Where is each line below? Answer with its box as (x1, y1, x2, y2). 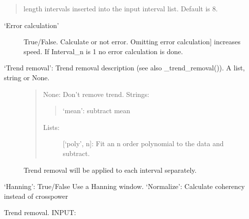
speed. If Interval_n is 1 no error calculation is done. (24, 46, 183, 56)
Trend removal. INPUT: (4, 207, 76, 218)
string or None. (4, 72, 50, 82)
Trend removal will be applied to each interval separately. (24, 164, 197, 175)
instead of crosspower (4, 190, 68, 201)
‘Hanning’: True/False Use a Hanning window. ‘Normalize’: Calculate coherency (4, 181, 245, 191)
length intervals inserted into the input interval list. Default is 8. (23, 3, 218, 13)
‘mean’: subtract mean (62, 105, 130, 116)
